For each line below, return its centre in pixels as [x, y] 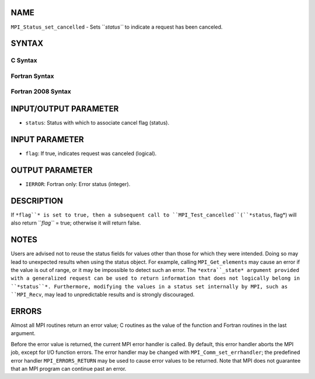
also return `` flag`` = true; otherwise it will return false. [76, 223]
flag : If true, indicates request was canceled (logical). [91, 154]
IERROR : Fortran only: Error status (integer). [78, 184]
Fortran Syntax [32, 76]
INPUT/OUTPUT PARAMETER [65, 109]
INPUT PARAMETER [47, 139]
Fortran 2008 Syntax [41, 92]
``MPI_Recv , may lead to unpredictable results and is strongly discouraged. [103, 295]
